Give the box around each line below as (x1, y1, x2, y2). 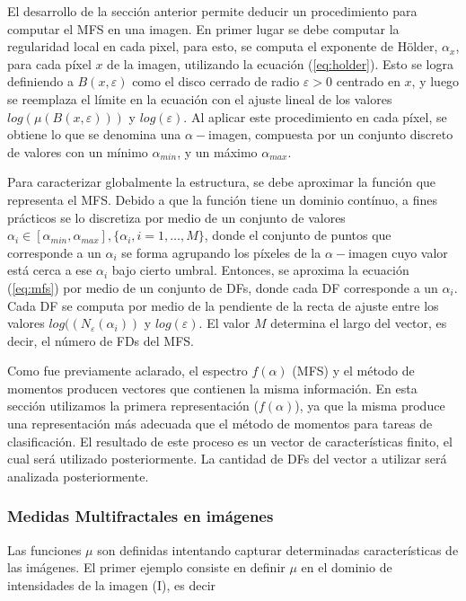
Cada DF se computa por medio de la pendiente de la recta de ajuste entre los (7, 296, 439, 314)
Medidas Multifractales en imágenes (7, 505, 274, 527)
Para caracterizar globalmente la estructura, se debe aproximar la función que (7, 172, 436, 191)
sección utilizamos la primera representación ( (7, 396, 259, 415)
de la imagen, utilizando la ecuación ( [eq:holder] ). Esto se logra (107, 54, 453, 73)
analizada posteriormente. (7, 466, 149, 485)
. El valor (198, 314, 251, 332)
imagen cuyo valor (347, 243, 448, 261)
